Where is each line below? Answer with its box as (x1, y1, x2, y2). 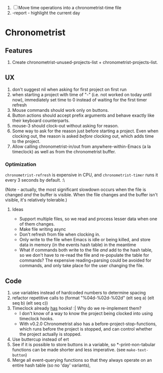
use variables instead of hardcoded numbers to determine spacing (12, 290, 146, 295)
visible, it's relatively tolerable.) (5, 197, 67, 203)
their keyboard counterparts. (12, 117, 70, 124)
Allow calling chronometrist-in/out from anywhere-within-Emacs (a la (12, 144, 151, 149)
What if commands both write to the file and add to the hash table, (19, 247, 153, 253)
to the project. (12, 138, 40, 144)
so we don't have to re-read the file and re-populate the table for (19, 252, 149, 258)
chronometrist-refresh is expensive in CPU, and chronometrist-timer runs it (5, 172, 158, 178)
